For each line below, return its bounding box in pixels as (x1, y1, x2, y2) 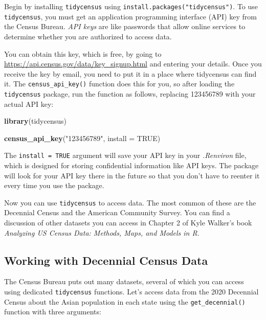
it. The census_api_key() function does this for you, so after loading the (4, 78, 235, 89)
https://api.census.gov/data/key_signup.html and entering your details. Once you (4, 58, 262, 69)
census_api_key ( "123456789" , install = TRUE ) (4, 132, 161, 143)
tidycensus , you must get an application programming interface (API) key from (4, 11, 257, 21)
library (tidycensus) (4, 116, 66, 126)
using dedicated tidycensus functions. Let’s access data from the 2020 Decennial (4, 286, 259, 297)
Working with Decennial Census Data (4, 252, 208, 268)
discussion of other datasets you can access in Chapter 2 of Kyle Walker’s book (4, 217, 252, 228)
